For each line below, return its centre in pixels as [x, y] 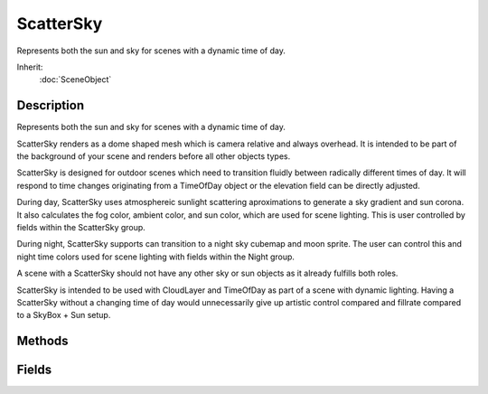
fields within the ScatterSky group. [81, 227]
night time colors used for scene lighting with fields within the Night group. [156, 257]
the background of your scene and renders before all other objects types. [154, 156]
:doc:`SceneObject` [75, 80]
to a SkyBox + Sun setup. [64, 315]
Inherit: [30, 67]
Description [51, 105]
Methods [42, 341]
